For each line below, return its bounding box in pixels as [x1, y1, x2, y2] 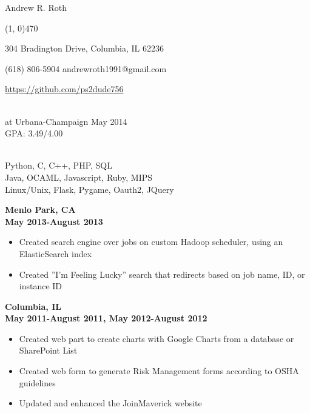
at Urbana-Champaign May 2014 [5, 115, 127, 127]
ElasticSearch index [19, 247, 92, 260]
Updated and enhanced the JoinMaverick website [19, 397, 202, 409]
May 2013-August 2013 [5, 215, 103, 227]
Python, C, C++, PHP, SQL [5, 159, 112, 172]
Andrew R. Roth [5, 1, 67, 13]
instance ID [19, 280, 62, 292]
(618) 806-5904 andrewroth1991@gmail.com [5, 62, 167, 75]
